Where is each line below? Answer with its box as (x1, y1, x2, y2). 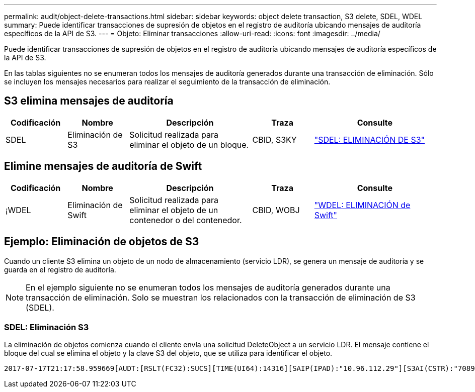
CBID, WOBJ (252, 205, 300, 215)
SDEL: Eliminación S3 (4, 322, 89, 332)
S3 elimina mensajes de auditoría (4, 94, 174, 108)
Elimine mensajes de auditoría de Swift (4, 160, 202, 173)
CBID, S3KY (252, 134, 297, 145)
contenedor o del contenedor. (129, 215, 242, 225)
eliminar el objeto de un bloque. (129, 139, 249, 150)
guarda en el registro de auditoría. (4, 265, 116, 274)
